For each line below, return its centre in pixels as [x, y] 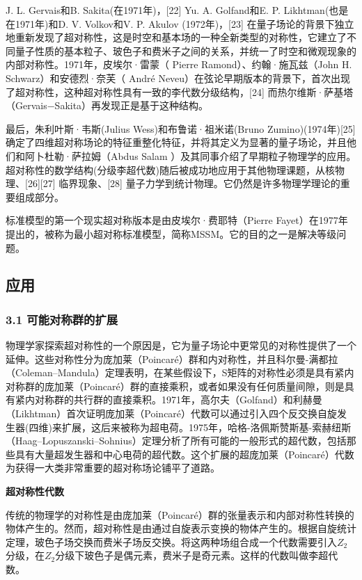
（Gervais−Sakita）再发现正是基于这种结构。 [107, 105]
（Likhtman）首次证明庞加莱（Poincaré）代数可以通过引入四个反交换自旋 [172, 413]
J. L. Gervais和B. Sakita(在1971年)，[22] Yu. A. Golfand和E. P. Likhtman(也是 [177, 10]
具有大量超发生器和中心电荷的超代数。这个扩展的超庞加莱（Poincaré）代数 [184, 454]
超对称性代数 [35, 491]
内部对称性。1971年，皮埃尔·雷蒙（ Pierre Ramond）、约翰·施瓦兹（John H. [179, 64]
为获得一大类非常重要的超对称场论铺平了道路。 [113, 468]
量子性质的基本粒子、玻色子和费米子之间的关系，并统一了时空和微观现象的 [186, 50]
